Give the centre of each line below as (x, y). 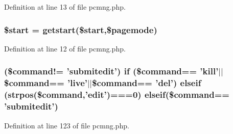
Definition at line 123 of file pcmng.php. (67, 125)
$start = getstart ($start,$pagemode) (81, 29)
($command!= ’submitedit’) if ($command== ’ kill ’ (111, 71)
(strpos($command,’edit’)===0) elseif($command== (117, 95)
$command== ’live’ (46, 83)
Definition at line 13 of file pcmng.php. (65, 7)
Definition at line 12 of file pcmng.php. (65, 48)
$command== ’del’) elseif (147, 83)
